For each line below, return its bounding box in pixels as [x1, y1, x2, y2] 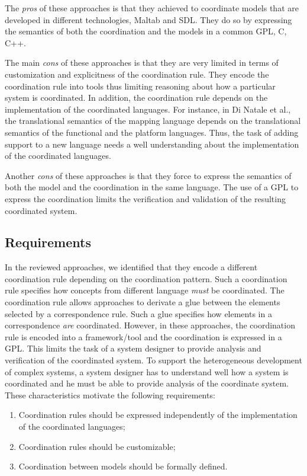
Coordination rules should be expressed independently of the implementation [18, 408, 298, 421]
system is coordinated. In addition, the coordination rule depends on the [5, 91, 268, 104]
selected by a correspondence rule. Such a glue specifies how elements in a [5, 307, 272, 320]
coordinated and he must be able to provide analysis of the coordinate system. [5, 377, 289, 389]
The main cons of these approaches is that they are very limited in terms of [5, 56, 279, 69]
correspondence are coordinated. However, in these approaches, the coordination [5, 319, 295, 331]
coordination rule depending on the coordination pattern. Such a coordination [5, 272, 287, 285]
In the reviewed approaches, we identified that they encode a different [5, 261, 258, 273]
